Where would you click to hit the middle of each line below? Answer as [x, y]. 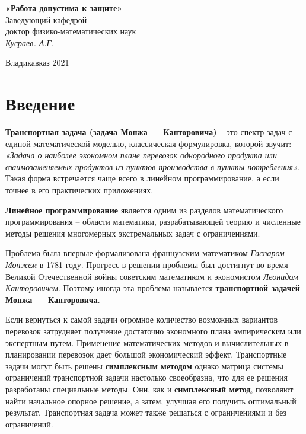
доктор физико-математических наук [71, 31]
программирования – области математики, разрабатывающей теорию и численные [153, 221]
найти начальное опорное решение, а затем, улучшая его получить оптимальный [151, 401]
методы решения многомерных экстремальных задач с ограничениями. [133, 233]
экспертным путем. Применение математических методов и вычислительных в [147, 342]
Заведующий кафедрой [46, 19]
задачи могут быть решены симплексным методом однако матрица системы [144, 366]
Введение [40, 103]
